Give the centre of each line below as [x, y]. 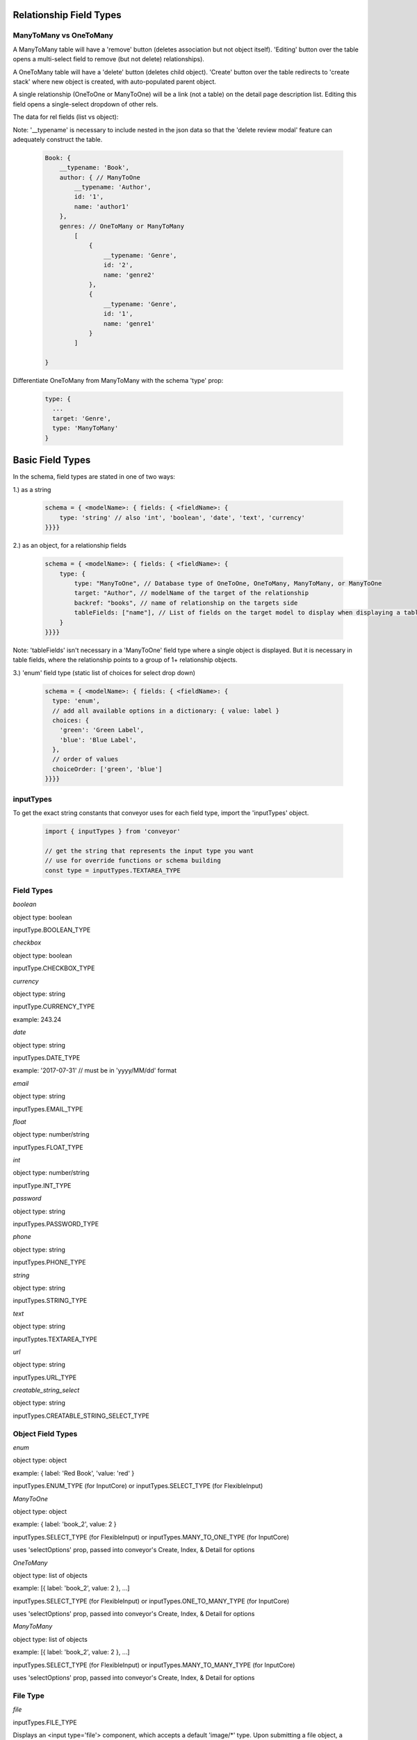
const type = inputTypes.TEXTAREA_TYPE [113, 870]
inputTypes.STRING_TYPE [50, 1301]
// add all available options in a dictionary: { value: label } [166, 711]
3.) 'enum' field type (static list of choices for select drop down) [104, 672]
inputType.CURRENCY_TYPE [54, 1006]
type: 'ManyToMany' [85, 428]
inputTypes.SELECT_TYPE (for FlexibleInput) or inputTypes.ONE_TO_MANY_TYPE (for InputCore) [151, 1601]
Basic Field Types [52, 460]
